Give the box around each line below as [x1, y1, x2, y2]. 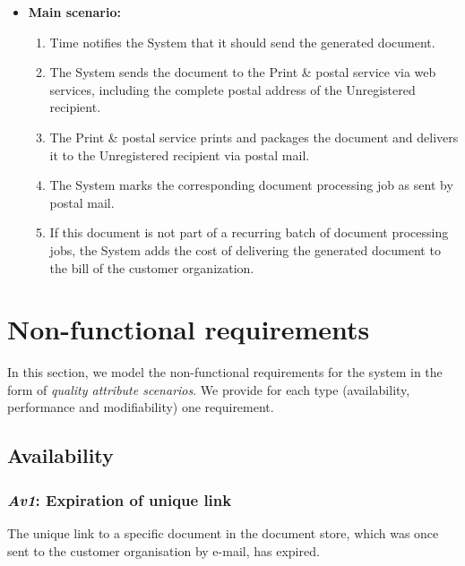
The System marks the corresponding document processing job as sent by [49, 176, 453, 194]
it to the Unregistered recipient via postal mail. [49, 145, 310, 164]
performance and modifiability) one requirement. [7, 398, 274, 416]
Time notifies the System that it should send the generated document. [49, 32, 435, 51]
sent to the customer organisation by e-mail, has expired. [7, 541, 320, 560]
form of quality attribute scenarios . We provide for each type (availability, [7, 380, 410, 399]
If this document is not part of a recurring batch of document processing [49, 223, 449, 242]
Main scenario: [28, 3, 121, 21]
